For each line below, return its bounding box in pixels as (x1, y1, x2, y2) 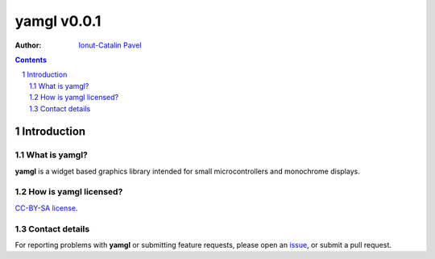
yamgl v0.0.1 (14, 12, 101, 30)
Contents (14, 55, 48, 65)
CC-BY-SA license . (14, 203, 78, 213)
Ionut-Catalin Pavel (78, 40, 142, 50)
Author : (14, 40, 42, 50)
